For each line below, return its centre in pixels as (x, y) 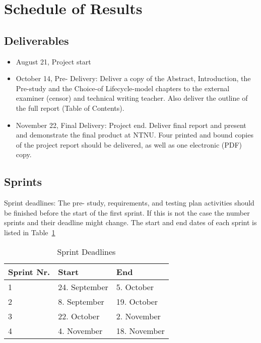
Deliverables (37, 40)
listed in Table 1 (30, 232)
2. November (138, 316)
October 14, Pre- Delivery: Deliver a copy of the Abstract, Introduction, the (133, 78)
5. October (135, 287)
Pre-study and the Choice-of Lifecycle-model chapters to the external (123, 88)
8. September (81, 301)
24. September (83, 287)
